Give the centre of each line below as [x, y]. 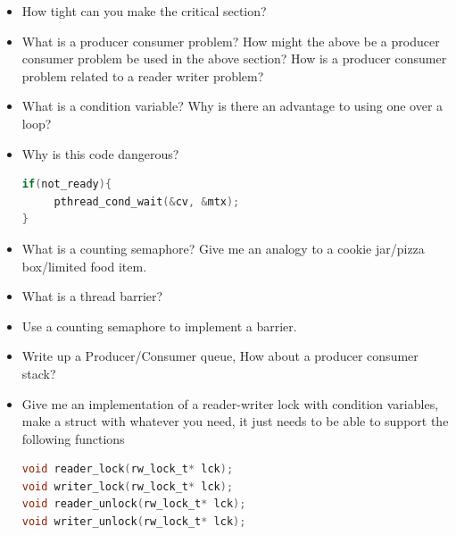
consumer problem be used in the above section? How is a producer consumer [234, 59]
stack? [39, 373]
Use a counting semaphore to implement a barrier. [159, 326]
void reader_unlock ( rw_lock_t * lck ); [134, 504]
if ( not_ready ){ [67, 184]
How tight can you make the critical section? [144, 11]
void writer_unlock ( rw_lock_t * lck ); [134, 522]
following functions [73, 438]
